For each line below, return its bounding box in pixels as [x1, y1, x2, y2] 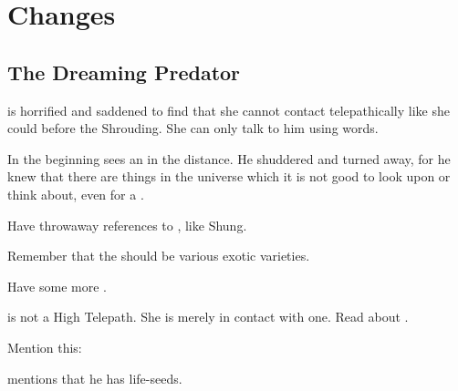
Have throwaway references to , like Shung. [7, 215, 247, 234]
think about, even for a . [7, 184, 144, 203]
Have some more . [7, 276, 107, 295]
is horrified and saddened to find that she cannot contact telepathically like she [7, 100, 450, 119]
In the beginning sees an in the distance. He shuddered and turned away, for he [7, 149, 451, 168]
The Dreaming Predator [7, 57, 241, 86]
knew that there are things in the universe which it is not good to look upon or [7, 167, 451, 186]
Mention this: [7, 337, 82, 356]
